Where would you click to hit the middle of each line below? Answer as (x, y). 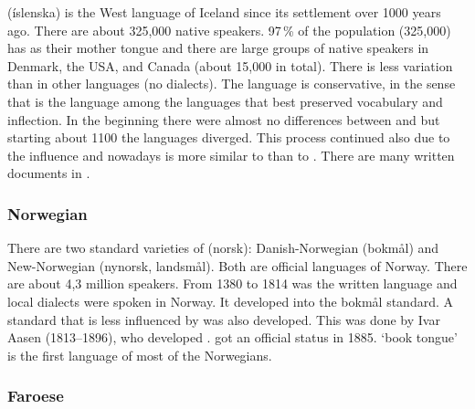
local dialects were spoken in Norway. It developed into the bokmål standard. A (231, 301)
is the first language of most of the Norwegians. (140, 355)
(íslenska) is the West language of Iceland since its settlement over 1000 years (224, 12)
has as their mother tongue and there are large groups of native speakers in (218, 48)
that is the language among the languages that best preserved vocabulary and (225, 101)
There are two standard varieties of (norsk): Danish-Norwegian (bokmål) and (223, 248)
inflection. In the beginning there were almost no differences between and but (224, 119)
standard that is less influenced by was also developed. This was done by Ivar (224, 319)
